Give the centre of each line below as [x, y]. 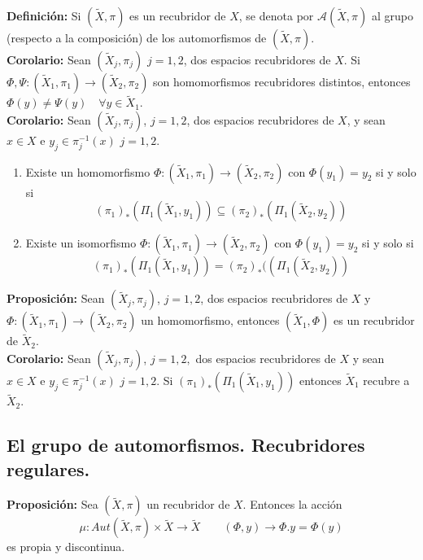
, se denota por [276, 15]
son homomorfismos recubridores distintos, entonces [282, 81]
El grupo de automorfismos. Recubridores [186, 445]
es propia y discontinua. [66, 547]
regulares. [48, 468]
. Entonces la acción [292, 504]
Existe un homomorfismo [88, 171]
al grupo [392, 15]
